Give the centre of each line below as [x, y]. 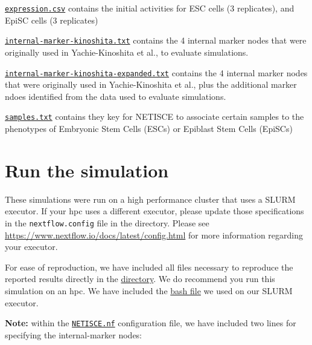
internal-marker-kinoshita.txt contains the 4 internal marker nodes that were [156, 40]
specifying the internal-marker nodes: [74, 334]
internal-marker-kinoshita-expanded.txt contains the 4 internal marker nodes [156, 72]
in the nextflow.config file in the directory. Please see [107, 222]
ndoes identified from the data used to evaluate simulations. [116, 96]
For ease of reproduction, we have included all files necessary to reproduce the [149, 267]
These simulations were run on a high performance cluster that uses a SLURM [150, 199]
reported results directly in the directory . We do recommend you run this [140, 279]
